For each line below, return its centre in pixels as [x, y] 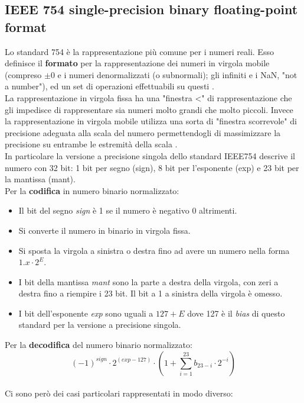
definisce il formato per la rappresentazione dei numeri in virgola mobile [137, 63]
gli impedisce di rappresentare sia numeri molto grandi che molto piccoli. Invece [149, 109]
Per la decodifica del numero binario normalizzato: [99, 345]
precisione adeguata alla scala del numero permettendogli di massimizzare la [143, 132]
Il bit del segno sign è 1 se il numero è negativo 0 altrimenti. [128, 210]
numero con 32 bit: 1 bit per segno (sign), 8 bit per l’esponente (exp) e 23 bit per [152, 167]
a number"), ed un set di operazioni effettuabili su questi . [109, 86]
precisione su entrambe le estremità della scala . [91, 144]
